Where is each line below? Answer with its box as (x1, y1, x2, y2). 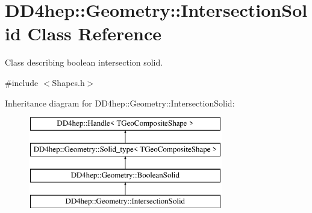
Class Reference (27, 21, 162, 46)
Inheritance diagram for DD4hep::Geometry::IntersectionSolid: (5, 96, 235, 109)
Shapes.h (52, 76, 85, 88)
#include (5, 76, 39, 88)
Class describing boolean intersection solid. (5, 56, 163, 69)
